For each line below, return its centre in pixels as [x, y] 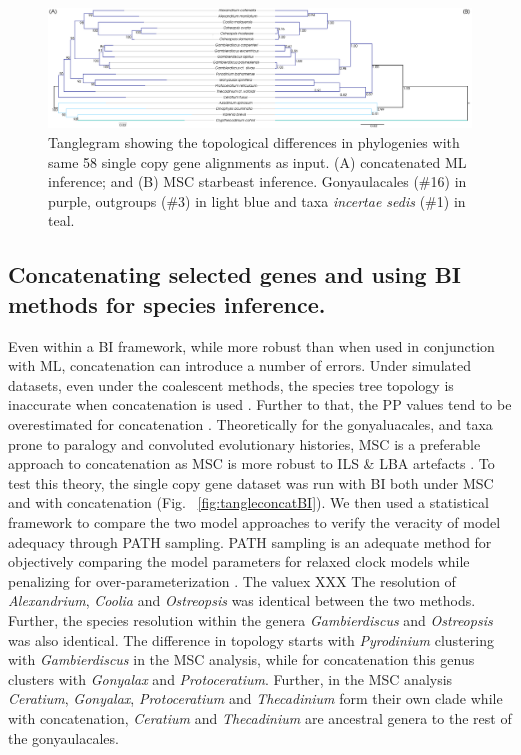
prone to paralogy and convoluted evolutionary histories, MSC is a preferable [244, 443]
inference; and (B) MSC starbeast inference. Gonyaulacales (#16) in [257, 181]
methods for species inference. [167, 303]
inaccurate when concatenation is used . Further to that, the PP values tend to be [260, 404]
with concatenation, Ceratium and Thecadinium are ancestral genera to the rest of [260, 717]
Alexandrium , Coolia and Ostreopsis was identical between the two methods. [242, 600]
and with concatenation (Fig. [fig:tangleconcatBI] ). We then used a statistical [248, 502]
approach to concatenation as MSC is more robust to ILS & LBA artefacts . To [251, 463]
